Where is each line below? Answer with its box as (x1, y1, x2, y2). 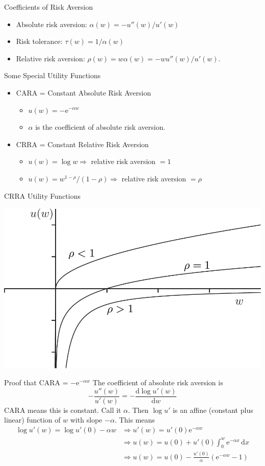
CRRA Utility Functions (4, 190, 81, 201)
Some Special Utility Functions (4, 70, 101, 81)
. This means (115, 414, 155, 425)
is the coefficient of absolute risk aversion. (35, 122, 166, 132)
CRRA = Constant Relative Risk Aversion (16, 138, 149, 149)
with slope (70, 414, 102, 425)
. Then (128, 404, 149, 415)
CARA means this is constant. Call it (4, 404, 121, 415)
